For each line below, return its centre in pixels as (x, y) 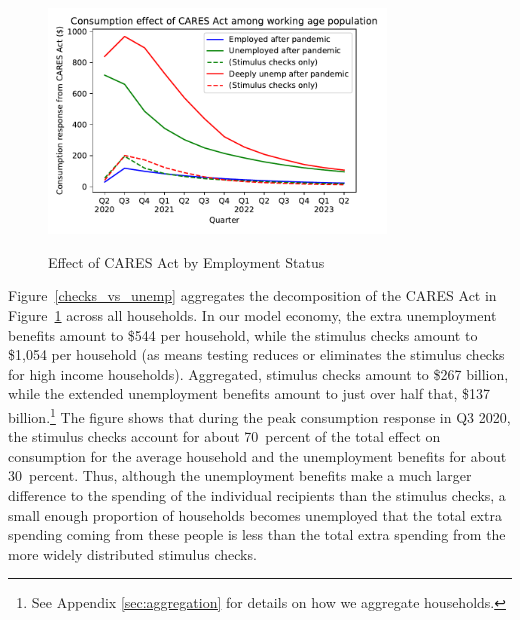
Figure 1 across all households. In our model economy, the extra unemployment (252, 314)
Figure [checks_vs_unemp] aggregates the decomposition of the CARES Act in (252, 295)
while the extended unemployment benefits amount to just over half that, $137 (249, 393)
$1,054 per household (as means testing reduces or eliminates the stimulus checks (256, 354)
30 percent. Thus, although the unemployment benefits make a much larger (240, 475)
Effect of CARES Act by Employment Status (186, 261)
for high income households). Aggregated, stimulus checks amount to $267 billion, (258, 373)
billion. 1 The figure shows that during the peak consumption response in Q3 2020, (259, 415)
